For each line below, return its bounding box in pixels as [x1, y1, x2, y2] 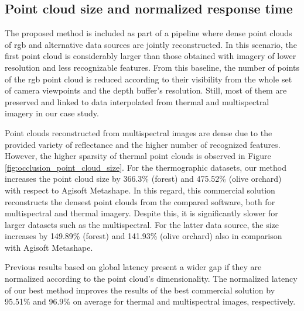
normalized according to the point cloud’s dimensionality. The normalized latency [5, 272, 298, 285]
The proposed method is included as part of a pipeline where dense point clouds [5, 27, 292, 39]
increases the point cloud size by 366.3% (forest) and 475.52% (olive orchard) [5, 172, 282, 185]
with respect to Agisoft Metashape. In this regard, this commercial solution [5, 184, 275, 196]
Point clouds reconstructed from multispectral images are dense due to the [5, 126, 272, 139]
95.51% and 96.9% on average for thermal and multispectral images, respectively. [5, 295, 296, 307]
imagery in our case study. [5, 107, 99, 119]
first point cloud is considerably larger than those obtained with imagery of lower [5, 50, 296, 62]
